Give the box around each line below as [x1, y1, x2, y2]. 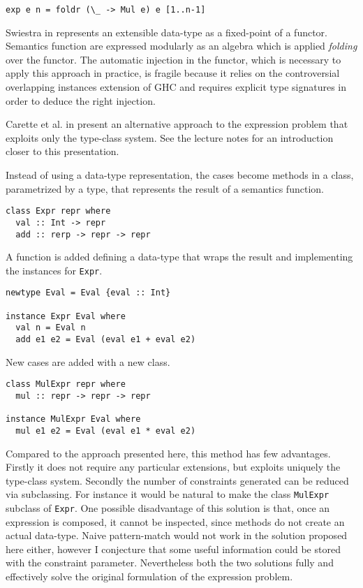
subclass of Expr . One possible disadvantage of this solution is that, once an [6, 501, 330, 515]
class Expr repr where [6, 206, 111, 216]
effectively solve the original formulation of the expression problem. [6, 569, 293, 584]
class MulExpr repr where [6, 379, 126, 390]
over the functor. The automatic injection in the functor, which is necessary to [6, 52, 341, 66]
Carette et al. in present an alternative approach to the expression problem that [6, 117, 348, 131]
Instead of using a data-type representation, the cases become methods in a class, [6, 168, 354, 182]
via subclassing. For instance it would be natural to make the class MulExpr [6, 487, 329, 501]
